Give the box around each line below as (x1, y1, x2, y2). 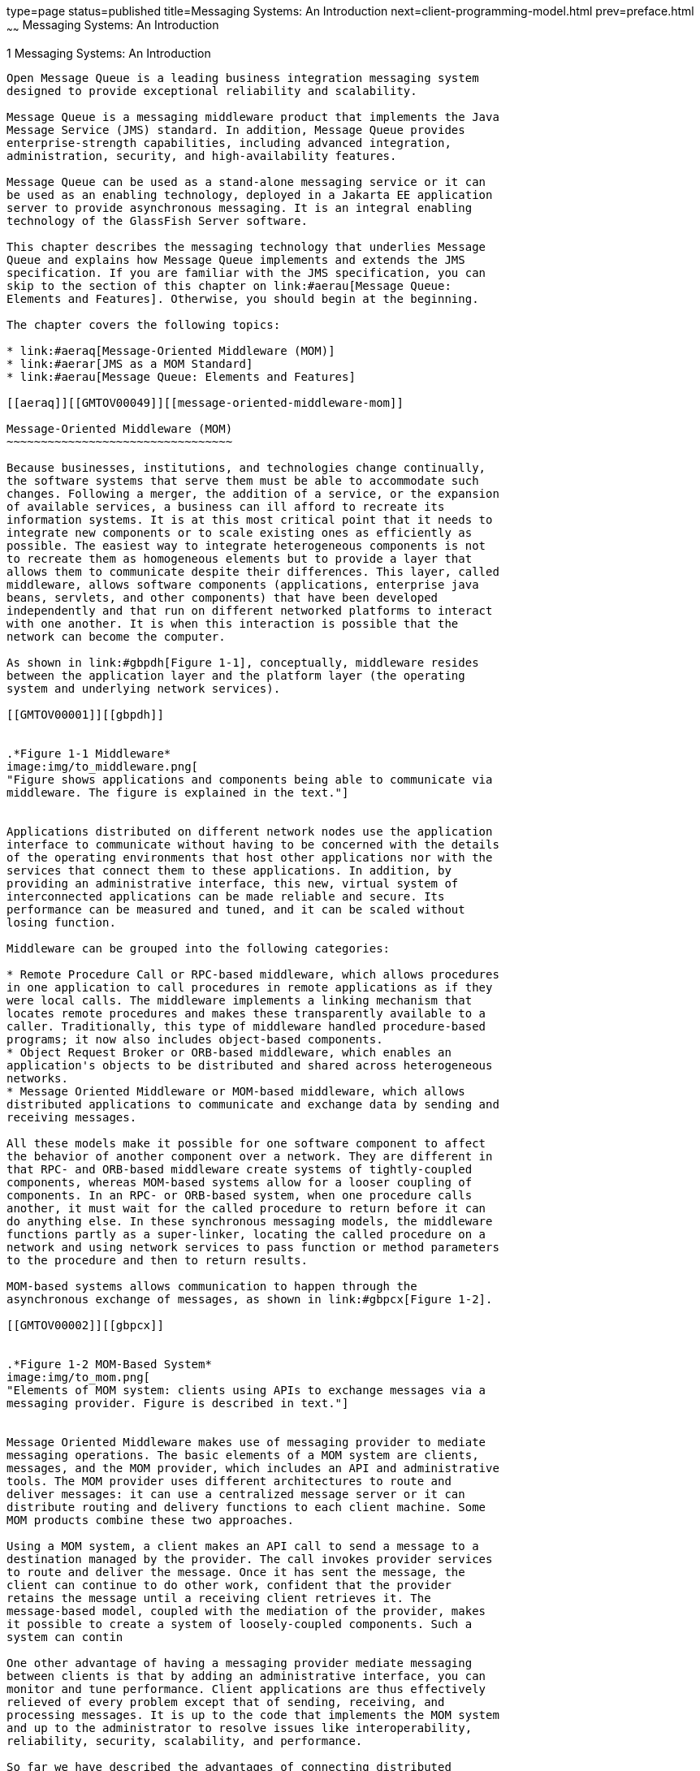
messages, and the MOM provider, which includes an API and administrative (6, 1461, 499, 1475)
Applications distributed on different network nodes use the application (6, 824, 493, 838)
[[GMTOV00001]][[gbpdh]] (6, 707, 164, 721)
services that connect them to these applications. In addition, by (6, 863, 452, 877)
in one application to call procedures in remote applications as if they (6, 980, 493, 994)
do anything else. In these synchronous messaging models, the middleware (6, 1214, 493, 1228)
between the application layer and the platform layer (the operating (6, 668, 465, 682)
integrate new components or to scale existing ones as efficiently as (6, 525, 473, 539)
